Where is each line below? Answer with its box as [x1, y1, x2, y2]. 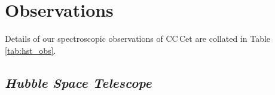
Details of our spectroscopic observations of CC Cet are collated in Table [5, 32, 271, 45]
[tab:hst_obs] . [5, 44, 56, 56]
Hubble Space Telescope [5, 73, 152, 91]
